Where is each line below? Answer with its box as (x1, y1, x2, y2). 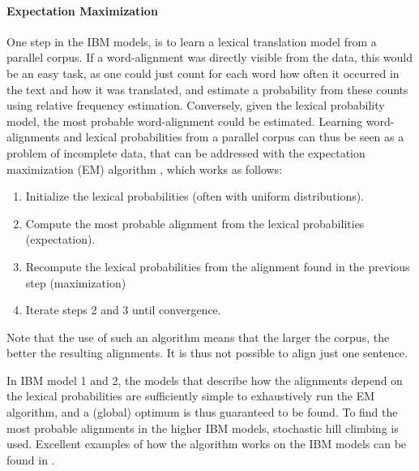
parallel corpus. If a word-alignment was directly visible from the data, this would (6, 49, 413, 66)
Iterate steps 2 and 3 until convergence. (25, 301, 221, 318)
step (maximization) (25, 274, 126, 291)
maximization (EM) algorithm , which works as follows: (6, 160, 283, 177)
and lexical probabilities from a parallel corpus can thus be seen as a (63, 128, 404, 145)
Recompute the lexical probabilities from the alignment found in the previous (25, 257, 410, 274)
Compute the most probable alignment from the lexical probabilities (25, 214, 365, 231)
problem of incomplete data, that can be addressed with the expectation (6, 144, 366, 161)
